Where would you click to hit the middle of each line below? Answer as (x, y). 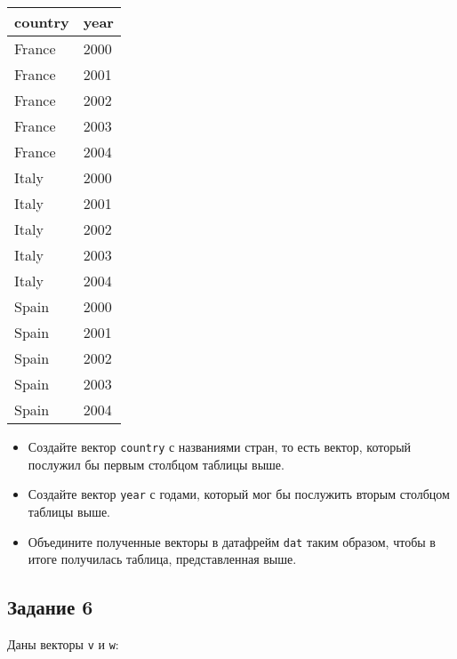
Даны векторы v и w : (63, 643)
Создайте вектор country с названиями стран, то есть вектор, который (220, 446)
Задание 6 (50, 607)
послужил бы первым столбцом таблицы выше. (156, 464)
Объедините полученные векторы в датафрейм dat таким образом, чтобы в (232, 541)
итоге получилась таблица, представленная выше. (162, 559)
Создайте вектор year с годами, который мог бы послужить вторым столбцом (239, 494)
